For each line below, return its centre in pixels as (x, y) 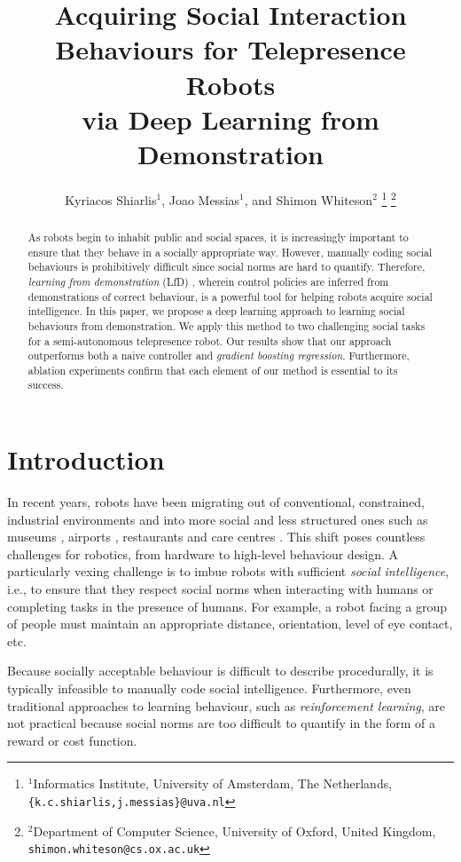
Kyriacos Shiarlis (111, 199)
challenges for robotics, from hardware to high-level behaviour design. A (203, 554)
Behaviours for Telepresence (230, 49)
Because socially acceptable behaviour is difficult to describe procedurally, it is (220, 671)
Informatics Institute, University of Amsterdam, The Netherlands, (213, 783)
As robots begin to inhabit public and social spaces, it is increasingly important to (218, 237)
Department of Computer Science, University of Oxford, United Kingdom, (234, 830)
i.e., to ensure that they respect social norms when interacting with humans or (220, 589)
